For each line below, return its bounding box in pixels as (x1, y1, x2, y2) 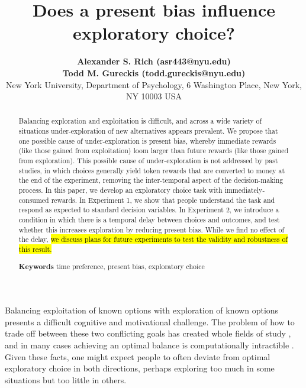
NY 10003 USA (125, 90, 182, 102)
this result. (18, 244, 52, 254)
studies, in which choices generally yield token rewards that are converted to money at (18, 165, 285, 175)
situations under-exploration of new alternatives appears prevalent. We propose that (18, 126, 278, 136)
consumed (18, 195, 49, 205)
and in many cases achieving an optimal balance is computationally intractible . (5, 339, 294, 351)
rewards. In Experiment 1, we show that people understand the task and (51, 195, 275, 205)
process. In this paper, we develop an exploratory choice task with (18, 185, 223, 195)
